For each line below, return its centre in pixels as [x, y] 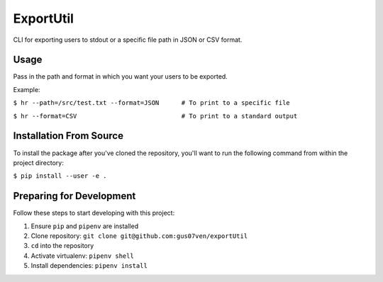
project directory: [38, 162]
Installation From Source [68, 136]
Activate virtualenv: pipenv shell [82, 256]
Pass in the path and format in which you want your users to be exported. [121, 77]
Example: [27, 89]
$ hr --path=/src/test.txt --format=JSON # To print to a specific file [151, 103]
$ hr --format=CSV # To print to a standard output [155, 116]
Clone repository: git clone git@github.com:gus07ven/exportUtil [139, 236]
